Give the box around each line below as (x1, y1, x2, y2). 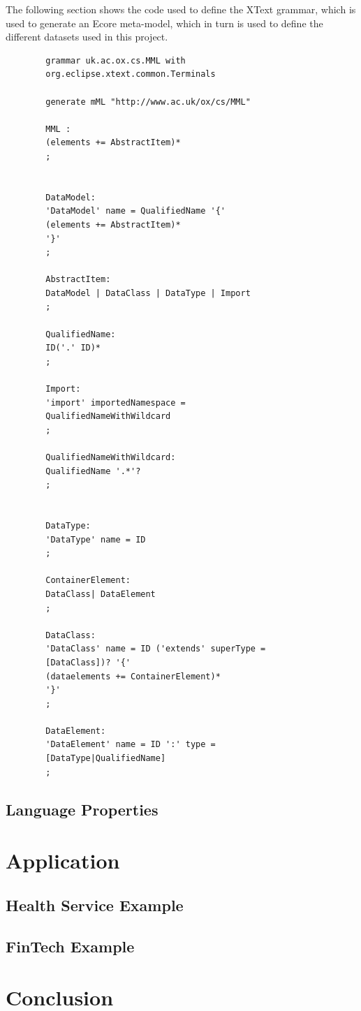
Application (6, 846, 120, 875)
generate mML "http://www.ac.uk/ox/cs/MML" (45, 96, 251, 107)
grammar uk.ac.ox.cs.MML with (45, 55, 186, 66)
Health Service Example (6, 894, 184, 915)
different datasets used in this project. (6, 29, 168, 44)
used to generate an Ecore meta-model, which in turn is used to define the (6, 15, 323, 30)
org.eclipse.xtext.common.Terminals (45, 69, 216, 80)
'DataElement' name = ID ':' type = (45, 739, 216, 750)
